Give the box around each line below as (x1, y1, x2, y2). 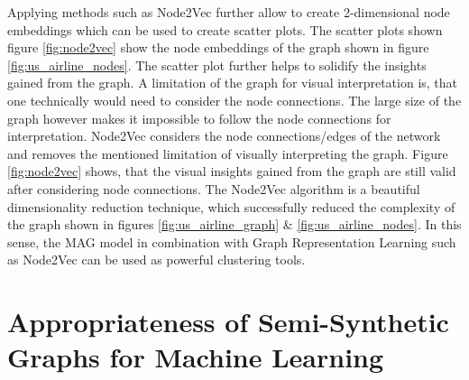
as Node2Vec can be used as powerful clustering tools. (7, 250, 306, 269)
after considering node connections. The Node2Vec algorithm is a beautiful (7, 179, 420, 198)
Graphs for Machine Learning (7, 338, 384, 375)
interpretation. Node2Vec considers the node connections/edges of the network (7, 126, 441, 145)
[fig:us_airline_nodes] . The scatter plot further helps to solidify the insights (7, 55, 427, 74)
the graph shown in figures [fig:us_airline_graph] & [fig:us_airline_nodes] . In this (7, 215, 462, 234)
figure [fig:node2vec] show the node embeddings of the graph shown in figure (7, 38, 429, 57)
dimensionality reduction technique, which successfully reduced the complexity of (7, 197, 455, 216)
